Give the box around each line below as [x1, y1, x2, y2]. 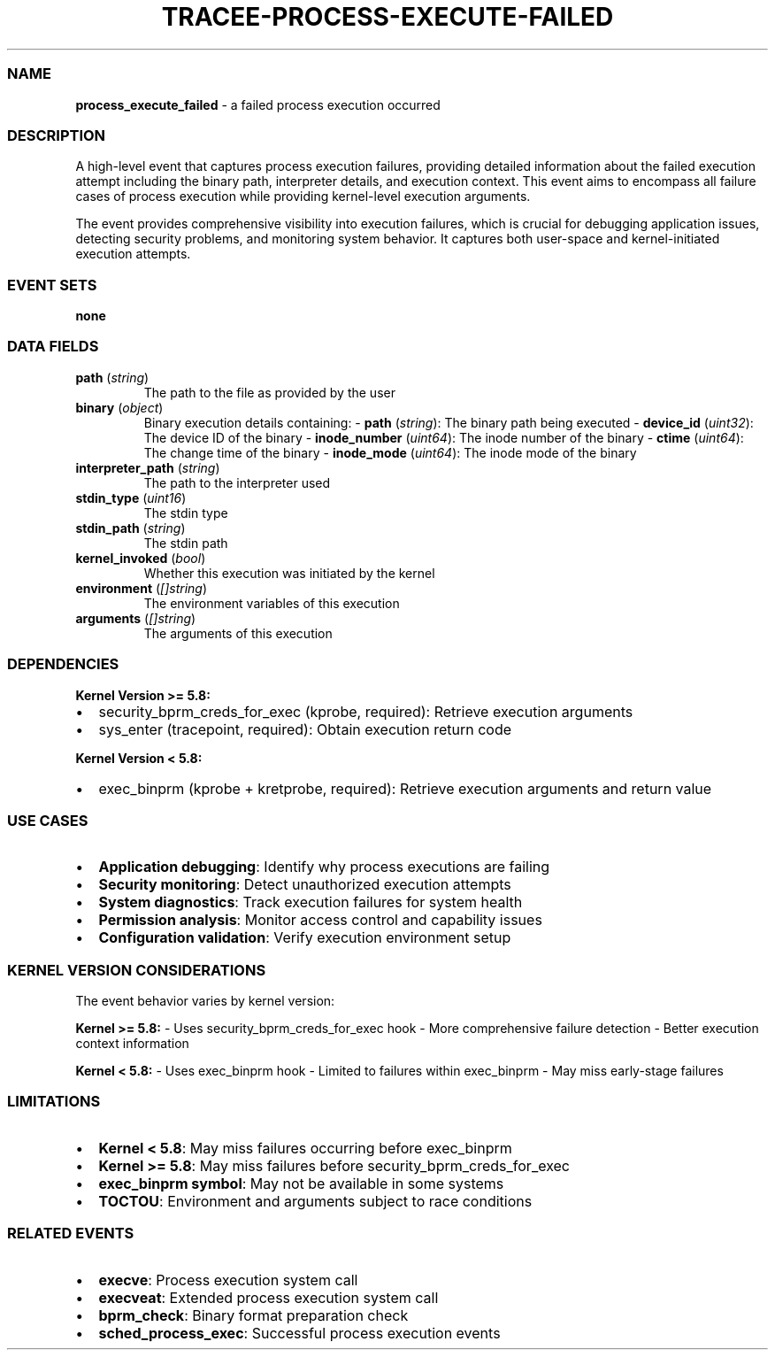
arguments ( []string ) [75, 610, 196, 626]
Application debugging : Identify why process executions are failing [98, 858, 550, 876]
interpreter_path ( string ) [75, 459, 220, 475]
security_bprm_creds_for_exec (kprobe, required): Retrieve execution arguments [98, 702, 633, 721]
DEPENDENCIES [7, 655, 119, 674]
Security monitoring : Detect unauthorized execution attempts [98, 875, 511, 894]
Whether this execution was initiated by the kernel [143, 565, 435, 581]
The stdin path [143, 535, 228, 551]
